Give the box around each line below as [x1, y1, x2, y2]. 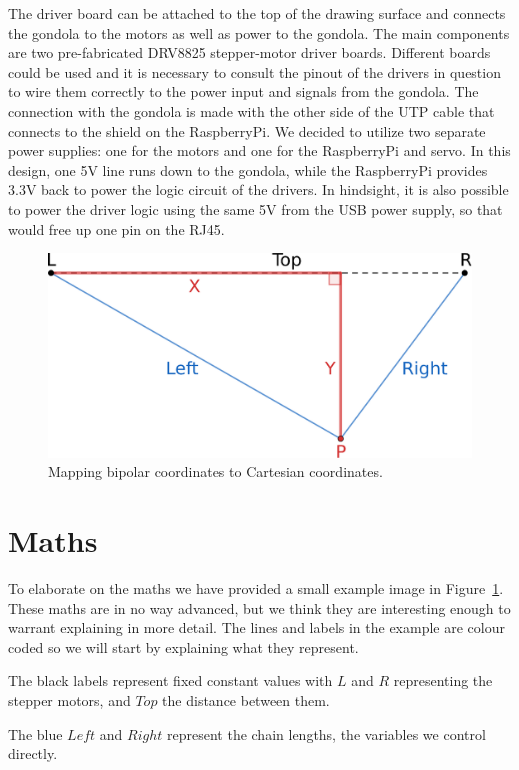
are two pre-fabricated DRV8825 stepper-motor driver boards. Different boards [8, 42, 491, 63]
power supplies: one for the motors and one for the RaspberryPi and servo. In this [8, 140, 511, 161]
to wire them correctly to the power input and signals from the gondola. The [8, 81, 479, 102]
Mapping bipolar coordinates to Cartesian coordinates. [48, 461, 383, 482]
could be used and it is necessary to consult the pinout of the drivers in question [8, 61, 501, 82]
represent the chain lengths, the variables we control [167, 723, 486, 744]
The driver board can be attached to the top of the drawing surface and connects [8, 3, 506, 23]
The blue [8, 723, 63, 744]
